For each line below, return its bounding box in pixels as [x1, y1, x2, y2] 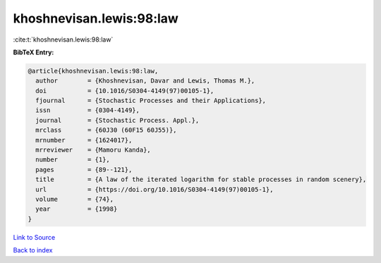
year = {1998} [35, 205, 118, 213]
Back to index [13, 246, 53, 255]
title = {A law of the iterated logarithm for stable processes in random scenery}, [35, 176, 367, 183]
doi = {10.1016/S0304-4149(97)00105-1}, [35, 87, 214, 94]
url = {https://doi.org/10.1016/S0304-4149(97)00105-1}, [35, 185, 274, 193]
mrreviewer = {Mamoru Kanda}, [35, 146, 151, 154]
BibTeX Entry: [13, 48, 54, 56]
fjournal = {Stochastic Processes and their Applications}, [35, 97, 267, 105]
